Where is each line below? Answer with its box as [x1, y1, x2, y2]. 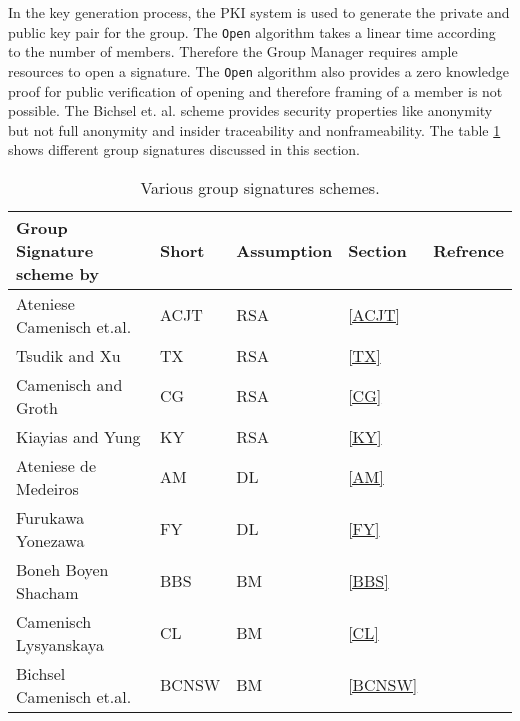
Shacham [16, 580, 79, 604]
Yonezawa [16, 528, 85, 552]
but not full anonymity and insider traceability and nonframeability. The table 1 [8, 119, 501, 140]
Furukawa [16, 505, 85, 529]
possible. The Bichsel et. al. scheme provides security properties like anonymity [8, 100, 493, 121]
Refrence [433, 238, 504, 262]
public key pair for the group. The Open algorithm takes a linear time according [8, 21, 496, 42]
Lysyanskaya [16, 632, 104, 656]
